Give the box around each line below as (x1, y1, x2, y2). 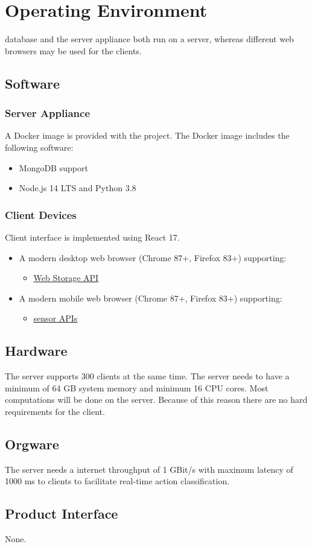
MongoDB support (19, 161, 88, 174)
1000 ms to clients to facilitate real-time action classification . (5, 475, 230, 487)
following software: (5, 141, 74, 153)
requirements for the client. (5, 405, 105, 417)
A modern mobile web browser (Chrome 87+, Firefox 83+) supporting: (19, 291, 282, 304)
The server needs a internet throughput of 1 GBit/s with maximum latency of (5, 463, 293, 475)
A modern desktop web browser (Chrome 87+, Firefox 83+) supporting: (19, 251, 287, 264)
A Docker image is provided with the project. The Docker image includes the (5, 129, 290, 142)
